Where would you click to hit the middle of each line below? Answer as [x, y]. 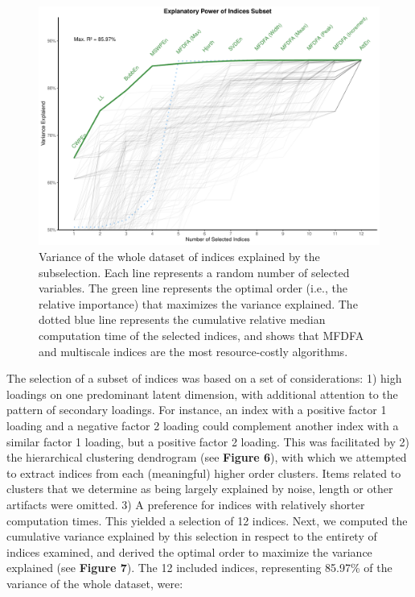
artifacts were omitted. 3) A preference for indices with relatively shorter [186, 504]
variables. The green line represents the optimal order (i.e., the [193, 288]
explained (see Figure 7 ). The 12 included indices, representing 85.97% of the [199, 568]
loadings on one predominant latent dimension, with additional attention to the [202, 394]
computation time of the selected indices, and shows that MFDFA [201, 336]
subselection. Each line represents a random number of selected [194, 272]
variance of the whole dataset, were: [95, 583]
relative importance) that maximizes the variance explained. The [198, 303]
